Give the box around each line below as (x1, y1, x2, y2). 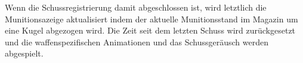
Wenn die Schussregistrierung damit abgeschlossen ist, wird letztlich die (5, 1, 267, 13)
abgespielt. (5, 47, 44, 59)
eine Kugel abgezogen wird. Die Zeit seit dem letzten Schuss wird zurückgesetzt (5, 24, 296, 37)
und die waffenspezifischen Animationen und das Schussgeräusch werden (5, 35, 268, 48)
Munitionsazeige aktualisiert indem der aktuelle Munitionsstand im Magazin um (5, 12, 298, 25)
